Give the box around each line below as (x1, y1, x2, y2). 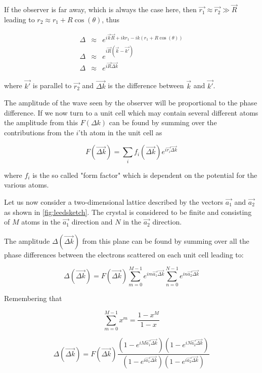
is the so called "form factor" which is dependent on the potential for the (32, 169, 257, 180)
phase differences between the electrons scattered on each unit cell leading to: (4, 249, 244, 259)
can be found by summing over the (109, 117, 217, 128)
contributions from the (4, 127, 74, 137)
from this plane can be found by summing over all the (82, 235, 249, 246)
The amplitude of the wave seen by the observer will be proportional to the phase (4, 97, 257, 108)
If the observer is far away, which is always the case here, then (4, 4, 197, 15)
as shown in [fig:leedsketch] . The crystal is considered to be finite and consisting (4, 206, 252, 217)
